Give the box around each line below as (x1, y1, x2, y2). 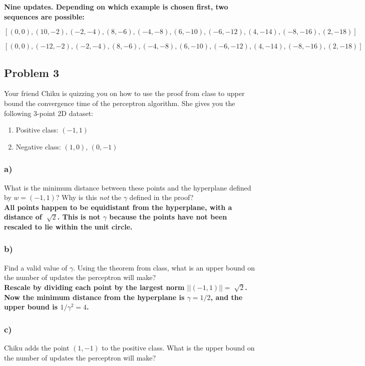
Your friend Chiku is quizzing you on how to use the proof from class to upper (4, 88, 245, 98)
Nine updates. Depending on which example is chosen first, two (4, 1, 228, 11)
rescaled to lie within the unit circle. (4, 221, 133, 231)
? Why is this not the (56, 192, 122, 202)
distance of (4, 211, 42, 222)
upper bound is (4, 301, 58, 312)
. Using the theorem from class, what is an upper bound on (73, 262, 255, 272)
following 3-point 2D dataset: (4, 107, 94, 118)
